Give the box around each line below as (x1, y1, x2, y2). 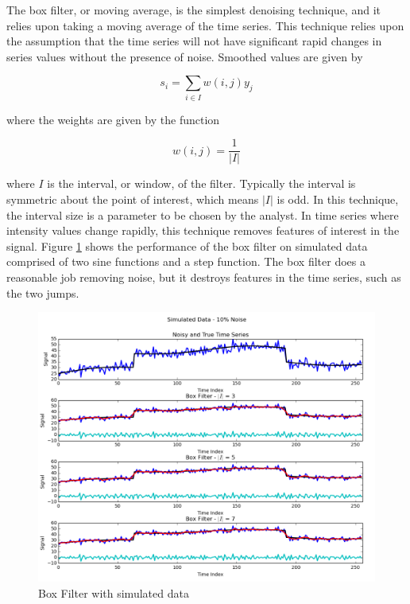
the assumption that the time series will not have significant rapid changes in (6, 33, 382, 49)
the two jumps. (6, 284, 79, 301)
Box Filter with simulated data (38, 584, 189, 601)
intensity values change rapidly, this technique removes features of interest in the (6, 222, 400, 239)
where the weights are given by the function (6, 111, 220, 127)
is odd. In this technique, (277, 190, 399, 207)
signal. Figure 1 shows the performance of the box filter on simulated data (6, 237, 368, 254)
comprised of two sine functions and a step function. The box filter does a (6, 253, 366, 270)
